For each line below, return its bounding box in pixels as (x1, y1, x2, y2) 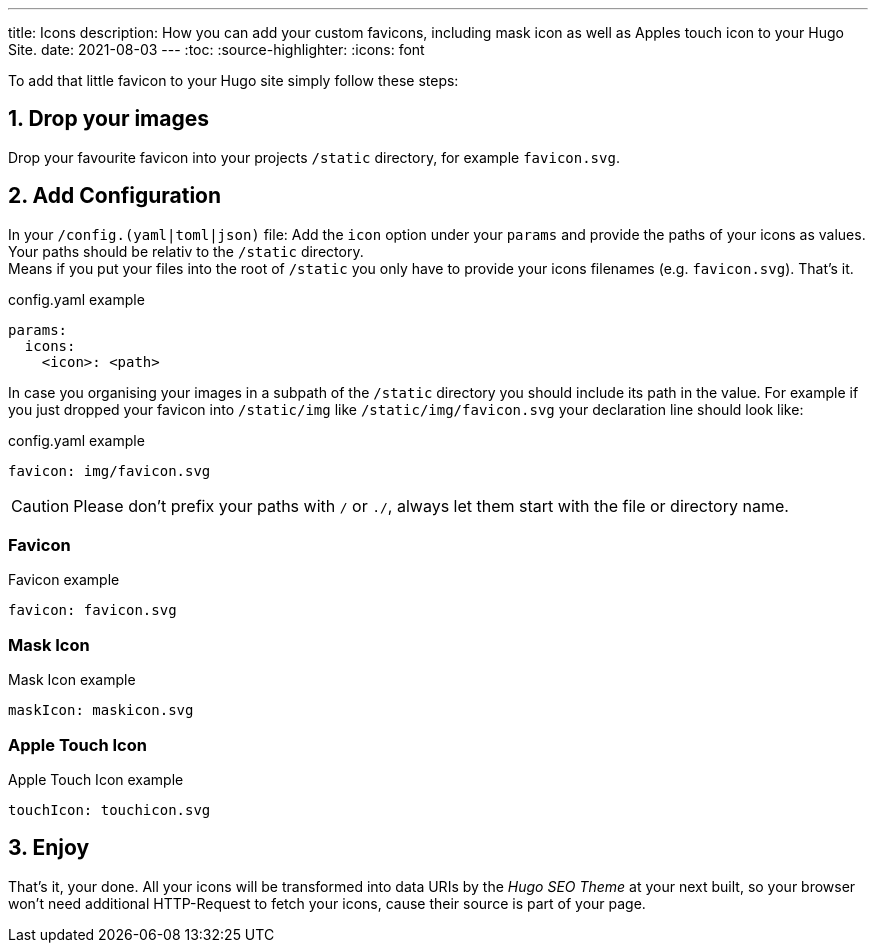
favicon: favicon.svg (8, 602, 177, 619)
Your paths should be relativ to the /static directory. (8, 242, 364, 260)
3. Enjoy (8, 835, 90, 861)
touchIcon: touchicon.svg (8, 801, 211, 818)
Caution (11, 495, 70, 516)
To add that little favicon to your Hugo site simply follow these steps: (8, 72, 459, 89)
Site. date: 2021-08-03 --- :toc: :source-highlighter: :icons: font (8, 41, 425, 58)
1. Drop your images (8, 106, 210, 132)
